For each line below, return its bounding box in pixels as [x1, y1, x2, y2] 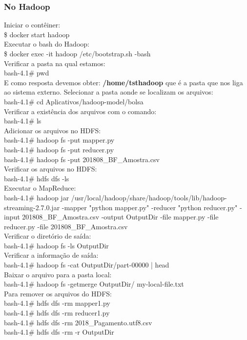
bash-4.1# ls [4, 116, 41, 126]
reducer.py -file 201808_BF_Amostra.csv [4, 221, 128, 231]
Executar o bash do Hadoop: [4, 39, 89, 49]
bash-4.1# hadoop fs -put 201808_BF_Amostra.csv [4, 154, 160, 164]
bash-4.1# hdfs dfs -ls [4, 173, 69, 183]
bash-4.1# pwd [4, 68, 49, 78]
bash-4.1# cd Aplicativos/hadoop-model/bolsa [4, 96, 144, 106]
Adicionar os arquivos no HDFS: [4, 125, 101, 135]
